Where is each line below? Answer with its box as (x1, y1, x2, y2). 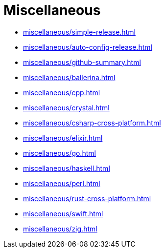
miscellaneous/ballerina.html (23, 73, 116, 82)
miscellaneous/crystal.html (23, 103, 110, 112)
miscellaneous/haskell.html (23, 164, 110, 172)
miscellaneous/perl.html (23, 179, 100, 188)
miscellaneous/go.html (23, 148, 96, 157)
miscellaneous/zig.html (23, 224, 97, 233)
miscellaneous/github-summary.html (23, 58, 141, 66)
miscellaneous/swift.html (23, 209, 103, 218)
